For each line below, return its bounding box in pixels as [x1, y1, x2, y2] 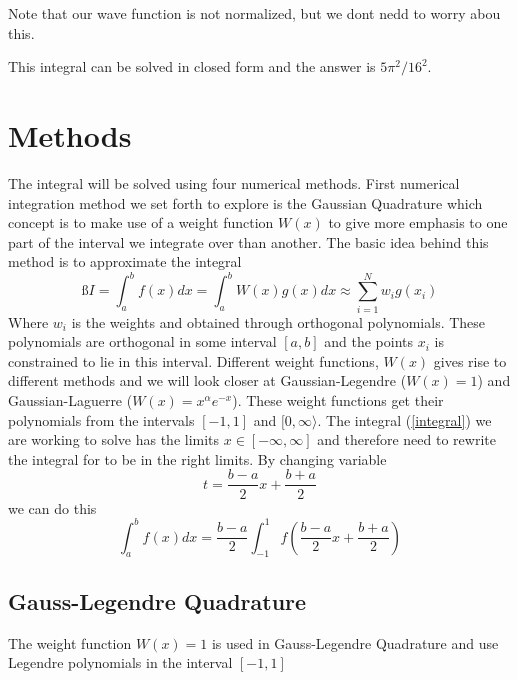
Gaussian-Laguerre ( [8, 390, 133, 411]
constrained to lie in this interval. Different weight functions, [8, 350, 379, 371]
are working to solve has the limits [8, 429, 220, 450]
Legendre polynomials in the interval [8, 652, 233, 673]
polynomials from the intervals [8, 409, 195, 430]
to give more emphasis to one [328, 212, 508, 233]
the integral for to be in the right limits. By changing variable [8, 448, 387, 469]
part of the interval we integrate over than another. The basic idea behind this [8, 231, 489, 252]
